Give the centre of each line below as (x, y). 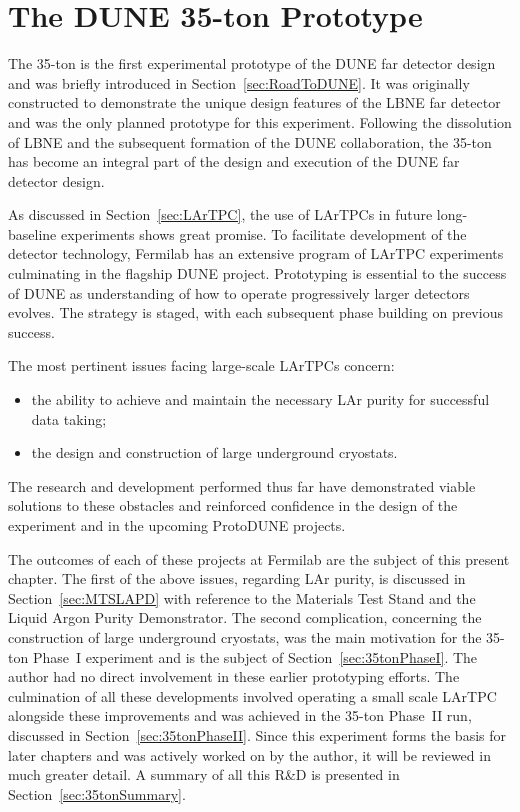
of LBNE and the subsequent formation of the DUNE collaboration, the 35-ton (250, 141)
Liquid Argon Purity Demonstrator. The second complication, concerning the (245, 617)
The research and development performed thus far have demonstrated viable (242, 485)
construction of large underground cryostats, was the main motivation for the (245, 636)
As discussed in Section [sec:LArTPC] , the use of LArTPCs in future (220, 214)
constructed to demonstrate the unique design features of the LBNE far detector (254, 102)
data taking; (69, 418)
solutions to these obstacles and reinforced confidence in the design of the (233, 505)
